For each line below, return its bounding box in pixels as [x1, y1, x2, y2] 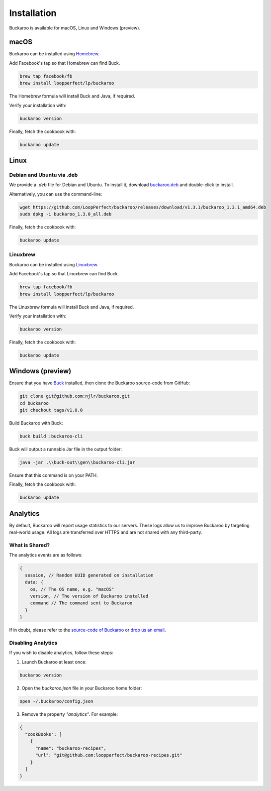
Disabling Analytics [9, 639, 58, 646]
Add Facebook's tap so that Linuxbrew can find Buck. [9, 271, 119, 277]
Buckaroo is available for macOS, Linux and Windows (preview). [9, 25, 141, 31]
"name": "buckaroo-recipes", [35, 745, 106, 751]
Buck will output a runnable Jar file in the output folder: [9, 446, 122, 452]
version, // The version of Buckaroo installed [30, 593, 149, 599]
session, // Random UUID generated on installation [25, 572, 154, 578]
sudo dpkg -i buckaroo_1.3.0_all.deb [19, 212, 112, 217]
